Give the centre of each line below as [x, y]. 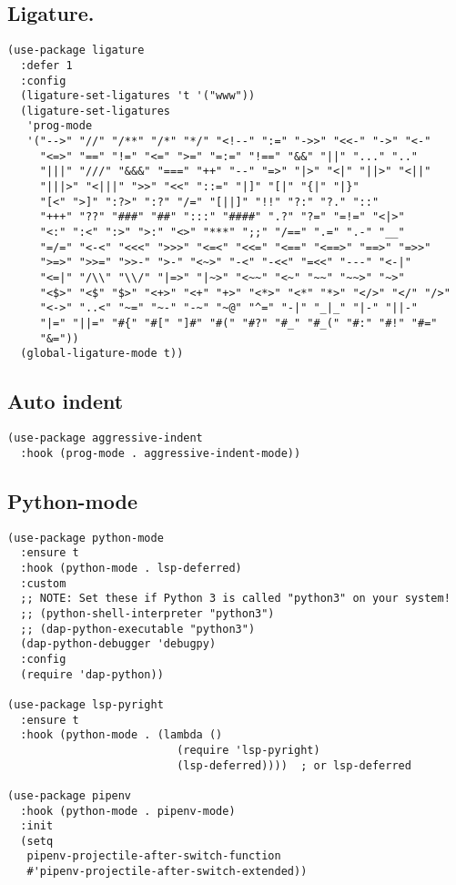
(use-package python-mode [86, 538]
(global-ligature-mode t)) [102, 354]
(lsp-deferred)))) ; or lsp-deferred [294, 765]
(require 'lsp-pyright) [248, 750]
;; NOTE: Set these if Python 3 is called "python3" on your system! [235, 599]
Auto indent [66, 401]
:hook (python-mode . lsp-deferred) [131, 569]
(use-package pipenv [70, 795]
